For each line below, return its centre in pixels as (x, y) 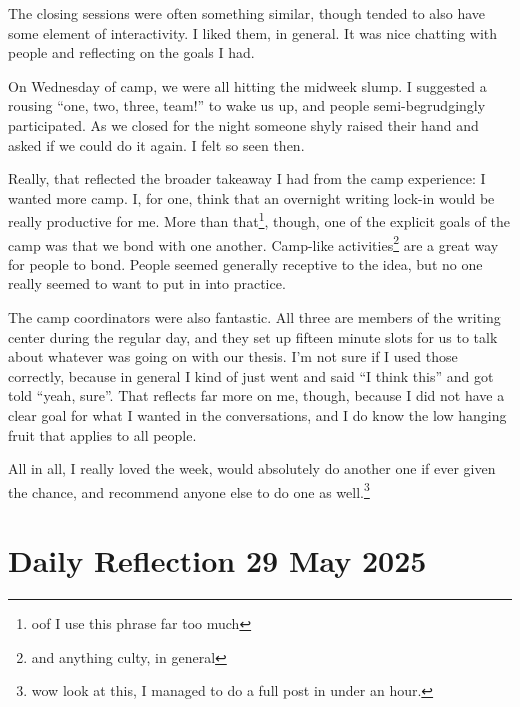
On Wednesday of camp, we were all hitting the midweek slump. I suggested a (247, 85)
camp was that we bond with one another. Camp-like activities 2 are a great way (253, 243)
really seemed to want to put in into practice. (147, 283)
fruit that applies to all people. (102, 434)
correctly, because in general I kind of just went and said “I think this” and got (251, 375)
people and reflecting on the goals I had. (131, 52)
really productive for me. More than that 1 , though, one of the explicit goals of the (259, 219)
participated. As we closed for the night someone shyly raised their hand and (243, 124)
